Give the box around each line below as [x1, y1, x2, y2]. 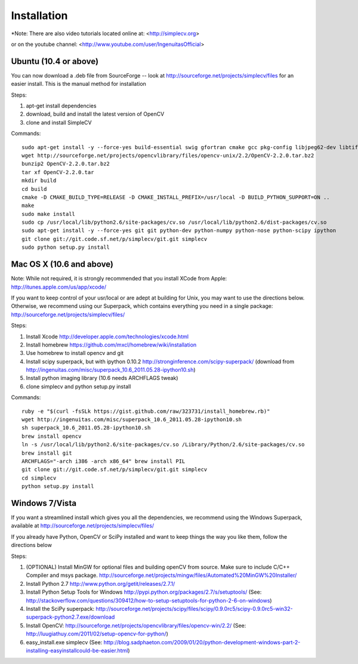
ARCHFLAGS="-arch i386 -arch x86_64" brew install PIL [21, 458, 186, 465]
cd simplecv [21, 474, 57, 481]
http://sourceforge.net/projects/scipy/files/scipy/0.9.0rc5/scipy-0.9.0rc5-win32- [95, 605, 293, 612]
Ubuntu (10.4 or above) [11, 56, 98, 66]
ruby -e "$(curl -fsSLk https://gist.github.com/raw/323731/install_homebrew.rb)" [21, 407, 270, 415]
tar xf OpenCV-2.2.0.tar [21, 169, 94, 175]
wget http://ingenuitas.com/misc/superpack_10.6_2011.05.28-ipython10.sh [21, 416, 242, 423]
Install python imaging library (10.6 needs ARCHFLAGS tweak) [26, 375, 178, 382]
